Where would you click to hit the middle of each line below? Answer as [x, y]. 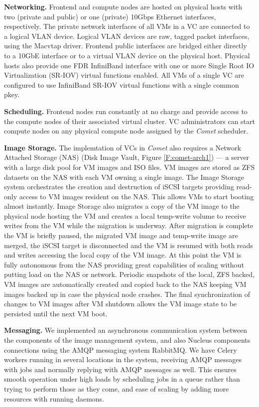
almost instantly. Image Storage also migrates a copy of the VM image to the [122, 206]
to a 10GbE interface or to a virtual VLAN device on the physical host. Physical [127, 55]
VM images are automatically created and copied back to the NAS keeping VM [125, 284]
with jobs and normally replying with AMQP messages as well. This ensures [120, 369]
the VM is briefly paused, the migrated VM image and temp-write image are [121, 235]
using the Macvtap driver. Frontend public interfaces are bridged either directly [126, 46]
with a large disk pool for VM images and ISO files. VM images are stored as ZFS [129, 167]
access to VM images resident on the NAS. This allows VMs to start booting [136, 196]
